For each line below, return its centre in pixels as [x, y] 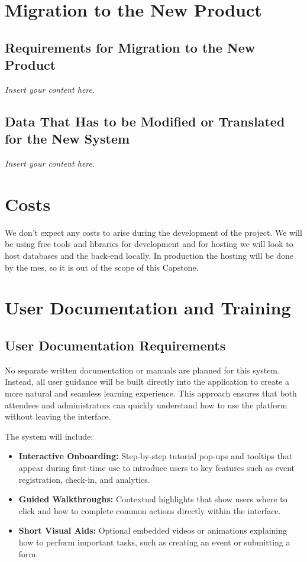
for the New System [67, 139]
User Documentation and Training [148, 308]
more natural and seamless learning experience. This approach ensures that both [151, 393]
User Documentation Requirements [115, 345]
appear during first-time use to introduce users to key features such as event [157, 467]
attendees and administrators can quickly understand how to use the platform [146, 405]
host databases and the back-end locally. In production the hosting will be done [149, 256]
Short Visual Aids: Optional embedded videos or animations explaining [153, 530]
